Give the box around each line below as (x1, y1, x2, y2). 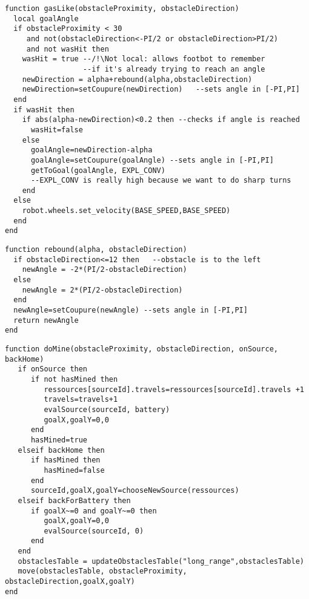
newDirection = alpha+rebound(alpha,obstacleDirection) (22, 75, 253, 84)
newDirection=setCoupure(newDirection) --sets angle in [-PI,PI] (22, 85, 300, 94)
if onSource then (18, 365, 88, 374)
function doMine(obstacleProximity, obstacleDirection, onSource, (5, 345, 279, 353)
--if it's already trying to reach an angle (82, 64, 265, 73)
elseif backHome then (18, 445, 105, 455)
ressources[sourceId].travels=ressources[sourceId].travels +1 (44, 385, 304, 394)
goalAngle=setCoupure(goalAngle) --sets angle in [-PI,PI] (30, 155, 274, 164)
